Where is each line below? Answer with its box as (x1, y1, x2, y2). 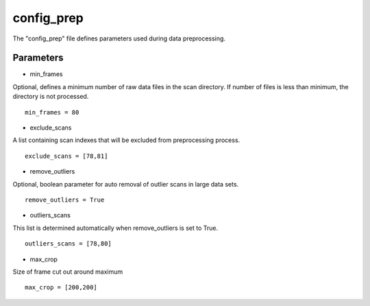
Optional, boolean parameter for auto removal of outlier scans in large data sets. (12, 180, 239, 188)
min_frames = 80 (25, 108, 79, 116)
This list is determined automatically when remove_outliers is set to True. (12, 224, 219, 232)
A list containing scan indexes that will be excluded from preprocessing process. (12, 136, 241, 144)
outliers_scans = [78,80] (25, 240, 112, 248)
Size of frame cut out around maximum (12, 268, 123, 276)
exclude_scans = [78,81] (25, 152, 108, 160)
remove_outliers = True (25, 196, 105, 204)
